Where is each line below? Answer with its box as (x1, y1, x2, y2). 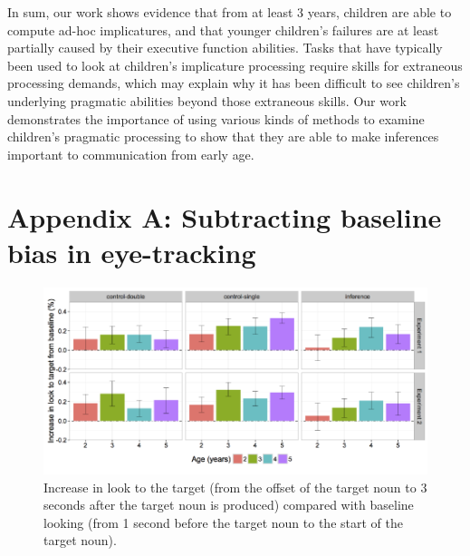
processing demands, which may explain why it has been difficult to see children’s (7, 73, 460, 93)
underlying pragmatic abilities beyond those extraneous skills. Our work (7, 91, 407, 110)
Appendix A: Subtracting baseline (7, 198, 442, 235)
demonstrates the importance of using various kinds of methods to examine (7, 109, 425, 128)
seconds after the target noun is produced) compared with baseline (43, 495, 414, 514)
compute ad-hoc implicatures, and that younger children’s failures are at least (7, 20, 439, 39)
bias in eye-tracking (7, 233, 256, 270)
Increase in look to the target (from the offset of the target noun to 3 (43, 477, 427, 496)
